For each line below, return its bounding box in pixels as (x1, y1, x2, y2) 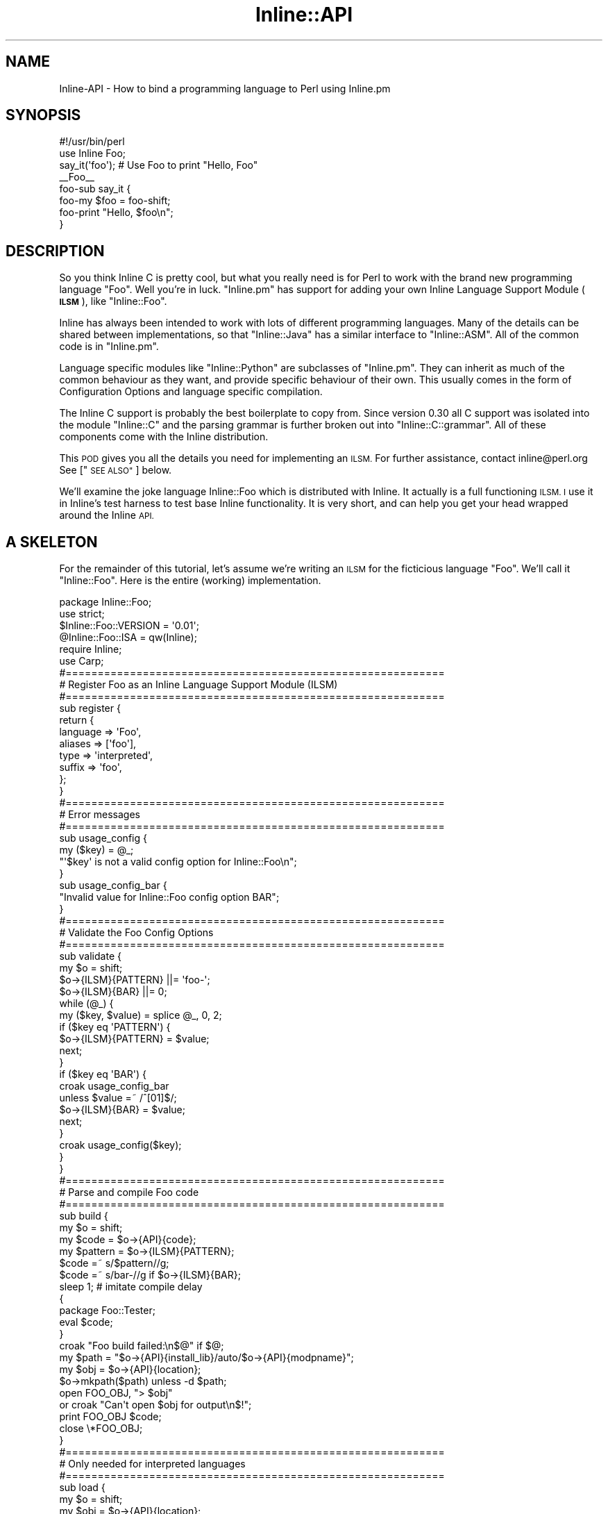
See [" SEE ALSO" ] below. (59, 464, 172, 476)
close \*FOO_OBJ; (59, 1422, 143, 1435)
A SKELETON (6, 533, 98, 551)
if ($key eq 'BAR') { (59, 1068, 146, 1081)
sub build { (59, 1210, 108, 1222)
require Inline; (59, 643, 122, 656)
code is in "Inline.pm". (59, 340, 159, 353)
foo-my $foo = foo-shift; (59, 194, 171, 207)
